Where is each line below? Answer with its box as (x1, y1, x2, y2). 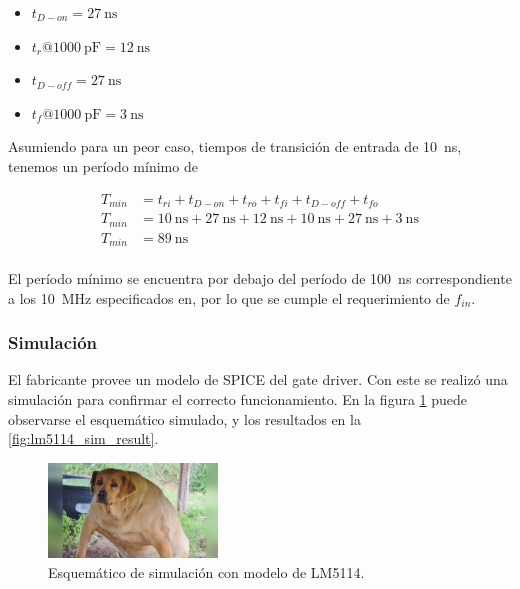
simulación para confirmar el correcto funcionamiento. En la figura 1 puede (8, 389, 468, 410)
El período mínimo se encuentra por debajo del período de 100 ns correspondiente (8, 268, 512, 289)
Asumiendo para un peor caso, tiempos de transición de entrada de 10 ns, (8, 136, 462, 157)
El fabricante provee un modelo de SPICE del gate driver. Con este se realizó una (8, 369, 508, 390)
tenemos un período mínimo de (8, 155, 198, 176)
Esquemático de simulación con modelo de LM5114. (48, 561, 365, 582)
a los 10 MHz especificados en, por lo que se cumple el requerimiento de (8, 287, 450, 308)
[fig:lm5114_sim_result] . (8, 428, 159, 449)
